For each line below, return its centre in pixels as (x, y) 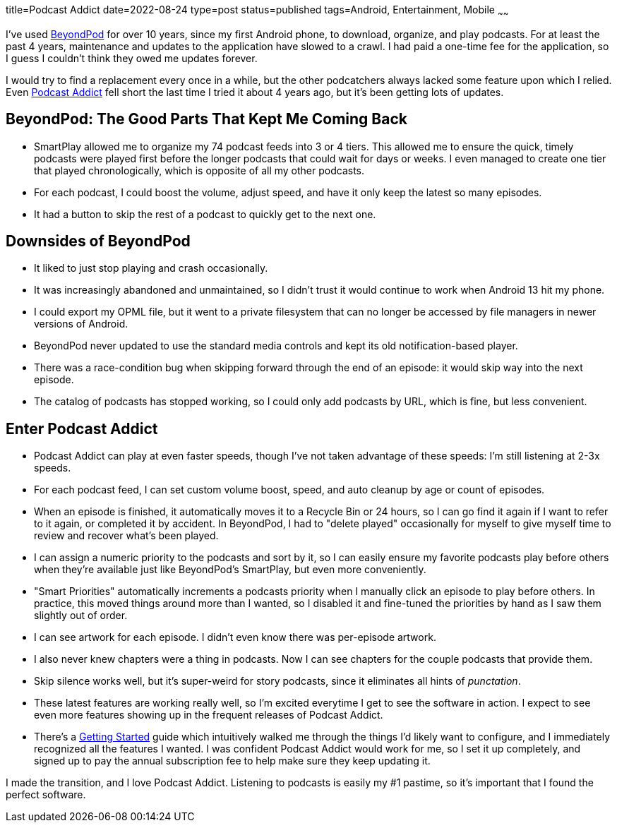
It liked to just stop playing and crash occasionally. (151, 268)
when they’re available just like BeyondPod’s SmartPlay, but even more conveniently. (230, 570)
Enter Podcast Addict (82, 428)
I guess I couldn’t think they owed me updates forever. (132, 58)
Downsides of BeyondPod (98, 241)
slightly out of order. (81, 616)
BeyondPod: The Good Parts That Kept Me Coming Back (206, 119)
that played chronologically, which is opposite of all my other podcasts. (199, 170)
